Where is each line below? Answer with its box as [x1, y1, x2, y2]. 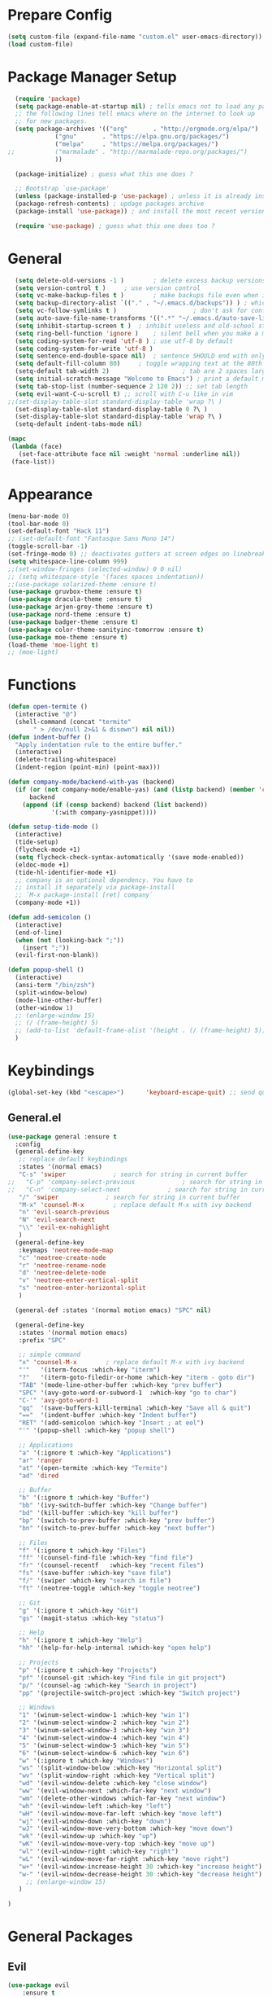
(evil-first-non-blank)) [15, 951, 99, 959]
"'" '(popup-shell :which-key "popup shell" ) [18, 1427, 175, 1435]
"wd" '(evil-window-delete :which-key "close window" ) [18, 1780, 208, 1788]
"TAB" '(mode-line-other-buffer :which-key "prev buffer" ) [18, 1380, 222, 1389]
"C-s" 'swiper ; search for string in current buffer [18, 1170, 248, 1178]
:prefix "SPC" [18, 1336, 67, 1345]
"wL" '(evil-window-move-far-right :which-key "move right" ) [18, 1854, 230, 1863]
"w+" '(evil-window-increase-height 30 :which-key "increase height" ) [18, 1863, 263, 1871]
